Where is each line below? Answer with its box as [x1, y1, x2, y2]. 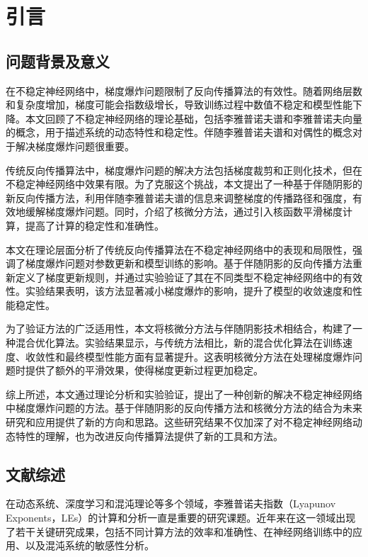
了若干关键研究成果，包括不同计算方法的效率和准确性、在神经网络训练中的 [6, 524, 352, 539]
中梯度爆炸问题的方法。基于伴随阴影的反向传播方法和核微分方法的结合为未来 [6, 400, 362, 415]
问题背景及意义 [6, 50, 110, 72]
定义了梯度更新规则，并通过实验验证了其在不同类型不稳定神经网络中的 [15, 269, 343, 284]
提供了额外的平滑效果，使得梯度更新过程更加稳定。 [25, 363, 263, 378]
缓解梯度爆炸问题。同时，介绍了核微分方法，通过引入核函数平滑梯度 [25, 204, 343, 219]
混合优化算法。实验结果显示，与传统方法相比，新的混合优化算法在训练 [15, 335, 343, 350]
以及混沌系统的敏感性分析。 [25, 538, 154, 553]
